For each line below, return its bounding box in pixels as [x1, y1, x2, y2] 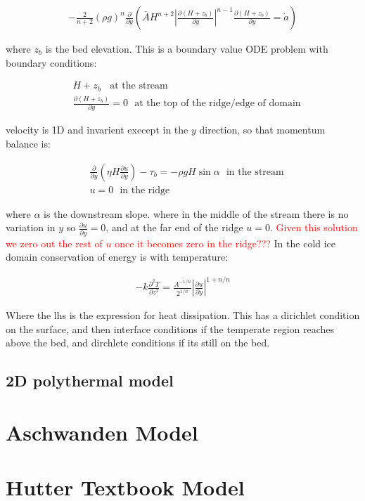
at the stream [110, 81, 168, 91]
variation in [6, 220, 56, 235]
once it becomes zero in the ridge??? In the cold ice [115, 235, 336, 250]
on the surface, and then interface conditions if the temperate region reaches [6, 321, 335, 336]
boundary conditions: [6, 55, 97, 70]
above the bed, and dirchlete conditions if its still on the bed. [6, 335, 270, 350]
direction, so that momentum [199, 122, 326, 137]
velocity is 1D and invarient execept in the [6, 122, 188, 137]
